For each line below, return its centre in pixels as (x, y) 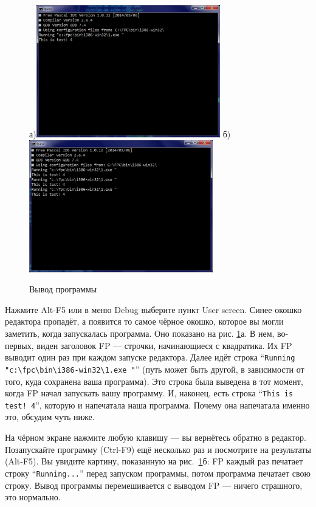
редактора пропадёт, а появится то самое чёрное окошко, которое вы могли (144, 321)
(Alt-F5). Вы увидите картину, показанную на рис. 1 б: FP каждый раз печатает (154, 461)
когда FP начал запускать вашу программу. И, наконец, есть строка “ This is (149, 393)
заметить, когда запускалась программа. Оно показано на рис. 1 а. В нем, (140, 333)
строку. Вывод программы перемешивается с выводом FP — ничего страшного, (154, 485)
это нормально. (33, 497)
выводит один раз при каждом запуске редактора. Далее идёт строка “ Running (150, 357)
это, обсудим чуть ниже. (50, 417)
